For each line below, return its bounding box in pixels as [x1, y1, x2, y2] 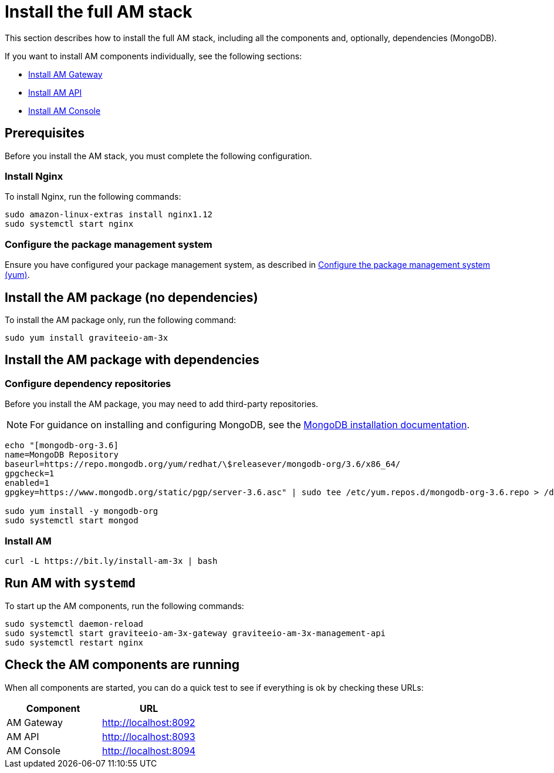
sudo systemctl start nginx [5, 219, 134, 229]
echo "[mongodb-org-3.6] [5, 441, 119, 451]
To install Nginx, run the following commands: [5, 191, 181, 202]
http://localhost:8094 [102, 744, 196, 757]
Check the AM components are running [5, 657, 240, 673]
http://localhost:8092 [102, 716, 195, 728]
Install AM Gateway [28, 69, 103, 79]
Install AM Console [28, 105, 101, 116]
